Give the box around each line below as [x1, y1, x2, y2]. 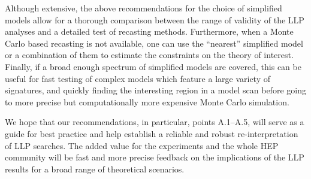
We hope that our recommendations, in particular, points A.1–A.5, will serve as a [5, 116, 304, 128]
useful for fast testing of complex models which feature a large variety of [5, 72, 271, 84]
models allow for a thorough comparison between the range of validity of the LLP [5, 13, 304, 26]
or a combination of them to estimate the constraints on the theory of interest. [5, 48, 294, 61]
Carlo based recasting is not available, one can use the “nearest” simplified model [5, 37, 303, 49]
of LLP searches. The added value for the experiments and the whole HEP [5, 139, 279, 151]
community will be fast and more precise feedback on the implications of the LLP [5, 151, 304, 163]
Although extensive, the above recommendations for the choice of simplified [5, 2, 282, 14]
